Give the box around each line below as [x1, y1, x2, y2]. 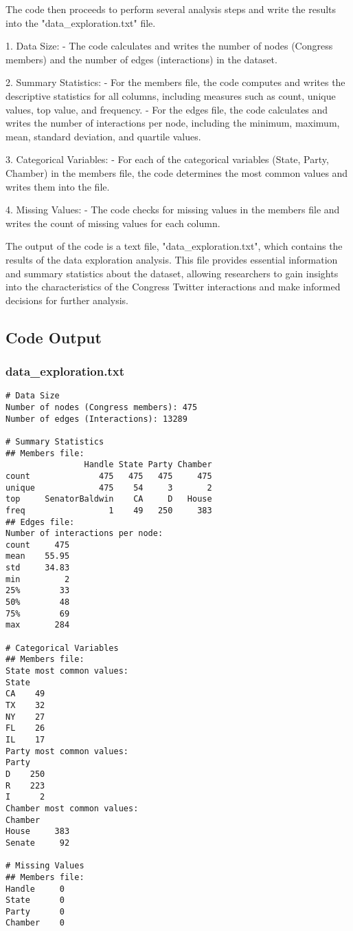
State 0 [5, 895, 65, 906]
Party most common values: [5, 746, 128, 756]
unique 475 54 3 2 [5, 482, 212, 493]
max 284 [5, 620, 70, 630]
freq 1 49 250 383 [5, 505, 212, 515]
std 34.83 [5, 563, 70, 573]
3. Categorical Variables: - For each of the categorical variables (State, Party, [5, 152, 329, 167]
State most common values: [5, 666, 128, 676]
